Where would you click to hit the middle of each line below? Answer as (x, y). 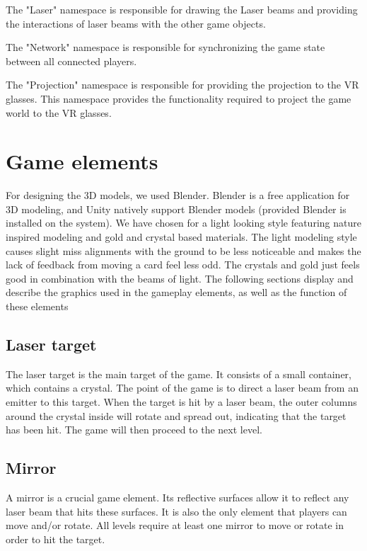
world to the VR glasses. (59, 112)
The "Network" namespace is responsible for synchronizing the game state (165, 47)
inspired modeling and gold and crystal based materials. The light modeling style (181, 237)
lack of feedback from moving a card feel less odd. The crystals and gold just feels (183, 265)
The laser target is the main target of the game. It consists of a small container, (179, 374)
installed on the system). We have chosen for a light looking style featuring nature (183, 223)
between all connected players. (71, 61)
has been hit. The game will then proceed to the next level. (134, 430)
